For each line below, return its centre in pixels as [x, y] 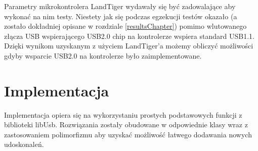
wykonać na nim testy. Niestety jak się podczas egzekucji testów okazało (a [121, 16]
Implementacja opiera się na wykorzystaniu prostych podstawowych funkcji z [123, 114]
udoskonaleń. [24, 144]
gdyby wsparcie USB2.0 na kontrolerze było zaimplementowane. [103, 55]
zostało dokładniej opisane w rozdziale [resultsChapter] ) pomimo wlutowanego [125, 26]
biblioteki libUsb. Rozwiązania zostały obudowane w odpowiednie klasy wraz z [126, 124]
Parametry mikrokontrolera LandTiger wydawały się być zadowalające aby [120, 6]
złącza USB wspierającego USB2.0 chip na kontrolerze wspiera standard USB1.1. [129, 36]
